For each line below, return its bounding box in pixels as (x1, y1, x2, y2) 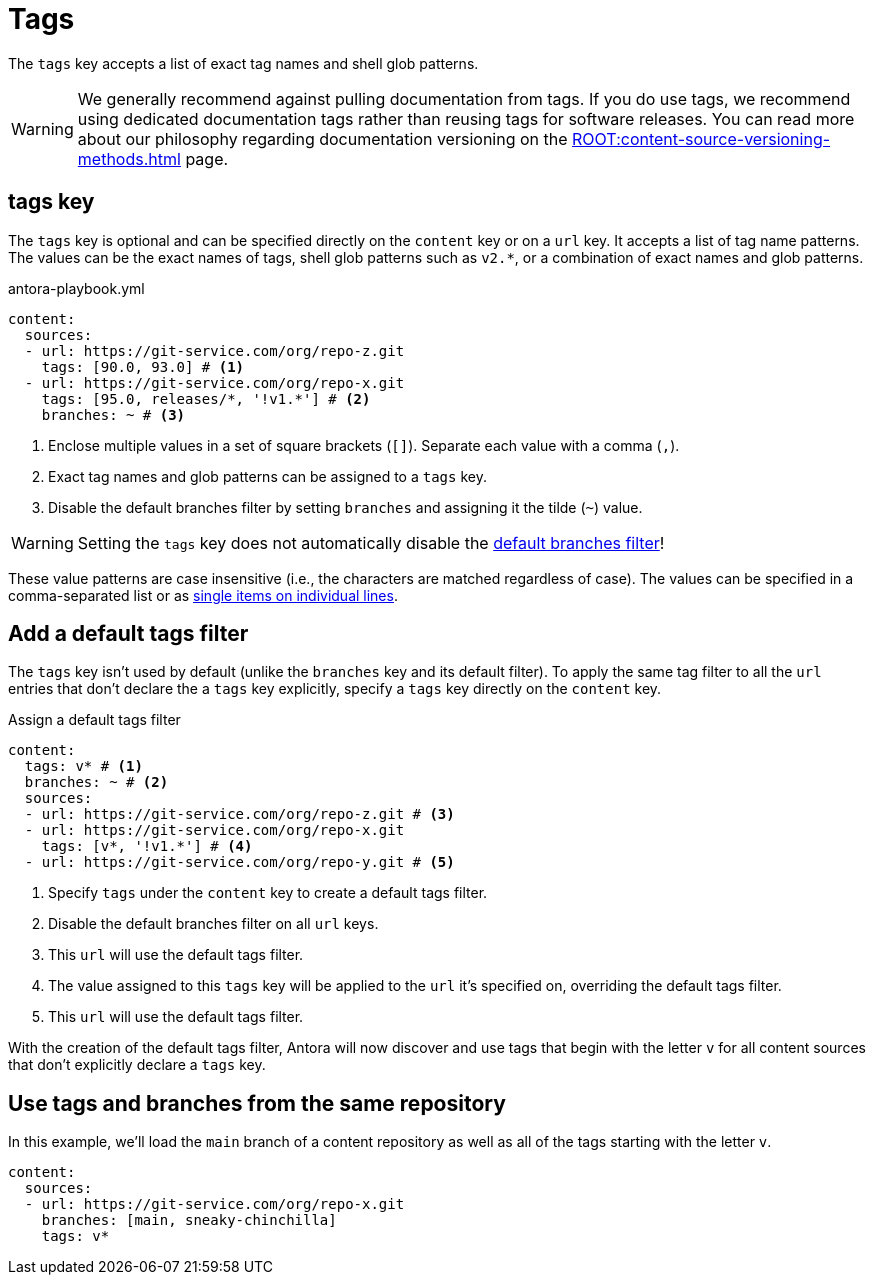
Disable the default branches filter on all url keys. (48, 915, 379, 933)
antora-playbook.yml (8, 279, 145, 297)
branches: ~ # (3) (41, 406, 186, 423)
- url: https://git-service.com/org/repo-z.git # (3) (24, 806, 455, 823)
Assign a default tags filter (8, 711, 181, 729)
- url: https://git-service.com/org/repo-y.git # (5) (24, 854, 455, 871)
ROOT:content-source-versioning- (572, 128, 831, 149)
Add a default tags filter (8, 621, 249, 647)
